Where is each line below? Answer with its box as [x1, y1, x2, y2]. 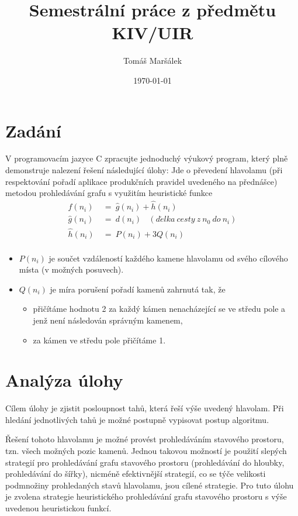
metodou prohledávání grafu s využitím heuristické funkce [5, 187, 213, 199]
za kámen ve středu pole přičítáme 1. [33, 333, 166, 346]
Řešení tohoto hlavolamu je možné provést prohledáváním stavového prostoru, [5, 433, 284, 445]
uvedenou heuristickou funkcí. [5, 502, 112, 514]
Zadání [5, 118, 61, 142]
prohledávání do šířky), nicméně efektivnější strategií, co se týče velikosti [5, 467, 266, 480]
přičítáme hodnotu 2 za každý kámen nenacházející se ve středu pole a [33, 302, 286, 315]
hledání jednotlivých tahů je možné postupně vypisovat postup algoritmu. [5, 413, 269, 425]
